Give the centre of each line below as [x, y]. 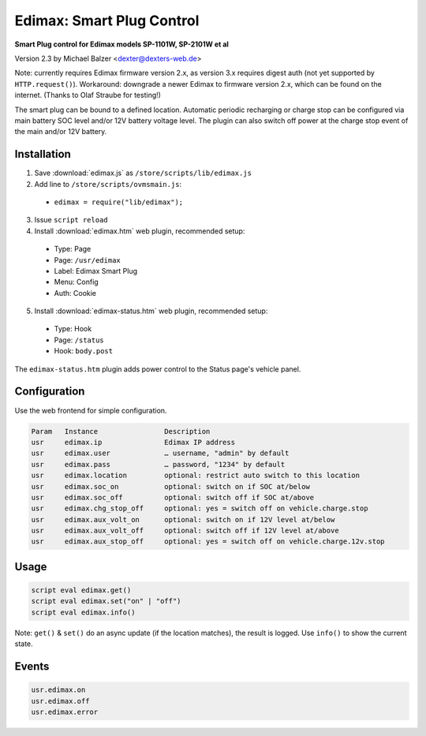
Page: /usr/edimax [88, 260]
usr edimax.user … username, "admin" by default [160, 453]
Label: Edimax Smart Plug [96, 271]
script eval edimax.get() [81, 590]
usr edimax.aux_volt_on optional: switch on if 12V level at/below [183, 519]
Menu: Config [76, 282]
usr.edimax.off [60, 701]
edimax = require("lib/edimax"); [119, 202]
